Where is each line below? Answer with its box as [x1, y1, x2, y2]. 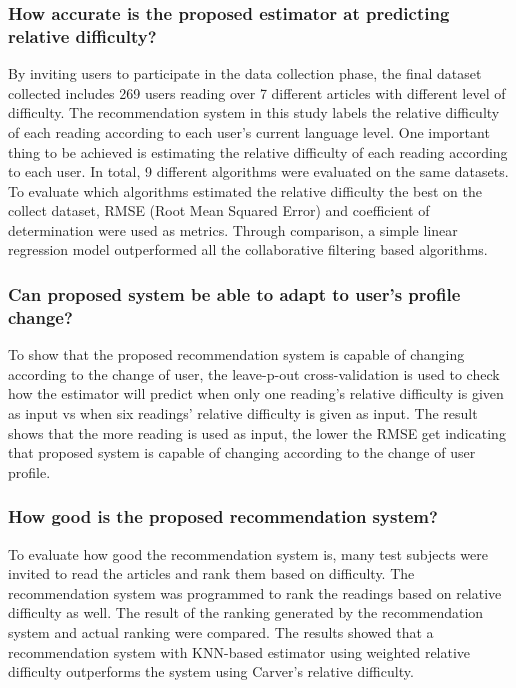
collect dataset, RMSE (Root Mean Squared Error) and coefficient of [8, 200, 430, 221]
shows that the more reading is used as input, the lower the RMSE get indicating [8, 422, 506, 443]
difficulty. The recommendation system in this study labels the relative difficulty [8, 102, 500, 123]
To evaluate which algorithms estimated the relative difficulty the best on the [8, 180, 482, 201]
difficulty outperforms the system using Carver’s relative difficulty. [8, 661, 414, 682]
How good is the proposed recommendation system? [8, 504, 438, 529]
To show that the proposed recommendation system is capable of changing [8, 344, 465, 365]
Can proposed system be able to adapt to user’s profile [8, 282, 461, 306]
